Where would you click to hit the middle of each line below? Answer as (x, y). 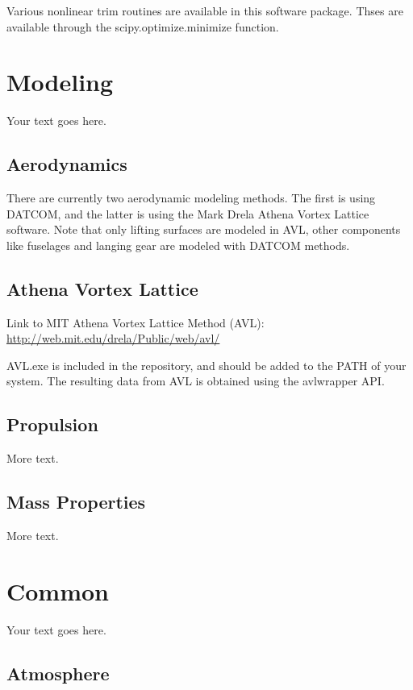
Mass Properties (76, 502)
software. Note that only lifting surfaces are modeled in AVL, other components (204, 229)
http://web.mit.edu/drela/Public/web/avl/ (113, 338)
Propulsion (52, 424)
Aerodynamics (67, 164)
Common (58, 590)
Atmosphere (58, 673)
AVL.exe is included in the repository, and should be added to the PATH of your (206, 365)
